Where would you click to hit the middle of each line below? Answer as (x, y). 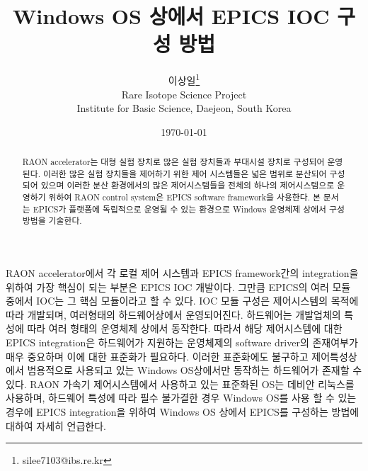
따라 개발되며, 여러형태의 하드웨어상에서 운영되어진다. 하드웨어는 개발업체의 (173, 314)
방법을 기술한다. (52, 221)
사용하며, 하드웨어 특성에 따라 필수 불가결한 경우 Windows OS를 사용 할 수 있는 (181, 398)
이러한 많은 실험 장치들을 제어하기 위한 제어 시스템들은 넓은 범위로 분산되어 (185, 173)
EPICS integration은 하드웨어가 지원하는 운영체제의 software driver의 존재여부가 (182, 342)
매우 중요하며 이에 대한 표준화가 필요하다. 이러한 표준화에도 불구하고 (157, 356)
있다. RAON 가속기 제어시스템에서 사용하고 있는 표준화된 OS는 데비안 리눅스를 (180, 384)
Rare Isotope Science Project (184, 94)
